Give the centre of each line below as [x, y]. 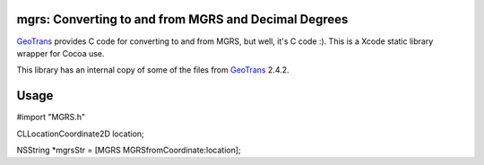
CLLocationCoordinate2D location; [81, 134]
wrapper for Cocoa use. [60, 53]
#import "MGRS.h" [51, 117]
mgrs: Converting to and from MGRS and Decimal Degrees [182, 19]
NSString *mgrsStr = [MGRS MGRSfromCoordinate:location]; [129, 150]
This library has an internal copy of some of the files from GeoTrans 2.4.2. [153, 70]
